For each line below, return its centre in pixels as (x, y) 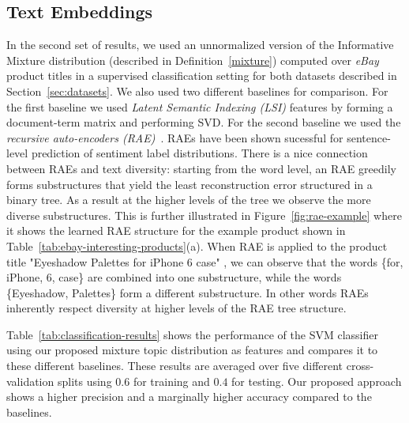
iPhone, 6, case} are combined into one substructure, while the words (174, 277)
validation (30, 381)
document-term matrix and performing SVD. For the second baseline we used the (204, 122)
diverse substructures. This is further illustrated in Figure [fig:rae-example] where (204, 215)
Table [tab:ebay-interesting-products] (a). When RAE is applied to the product (197, 245)
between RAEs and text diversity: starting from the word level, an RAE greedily (201, 168)
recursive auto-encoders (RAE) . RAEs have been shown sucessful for (175, 137)
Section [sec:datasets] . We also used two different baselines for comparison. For (197, 91)
